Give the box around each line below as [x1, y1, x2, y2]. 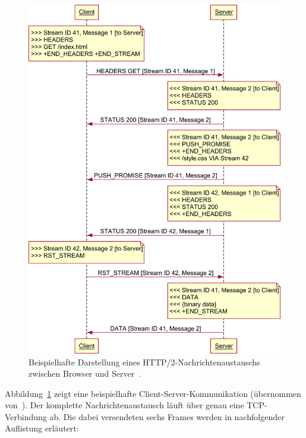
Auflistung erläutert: [5, 422, 79, 434]
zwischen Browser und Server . [29, 367, 141, 380]
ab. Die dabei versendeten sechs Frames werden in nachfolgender [49, 410, 285, 423]
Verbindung [5, 410, 47, 423]
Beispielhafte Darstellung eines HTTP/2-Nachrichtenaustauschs [29, 355, 260, 368]
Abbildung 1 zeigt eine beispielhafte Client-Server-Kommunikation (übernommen [5, 387, 301, 399]
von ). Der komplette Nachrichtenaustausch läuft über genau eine [5, 399, 244, 411]
